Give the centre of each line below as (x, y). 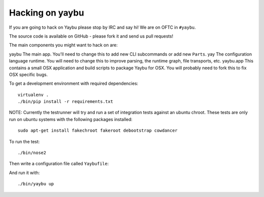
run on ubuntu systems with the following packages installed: (71, 119)
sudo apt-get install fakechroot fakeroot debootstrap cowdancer (98, 131)
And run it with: (24, 173)
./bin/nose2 (32, 153)
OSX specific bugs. (28, 74)
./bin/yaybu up (36, 184)
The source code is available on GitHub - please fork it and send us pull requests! (91, 36)
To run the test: (24, 141)
